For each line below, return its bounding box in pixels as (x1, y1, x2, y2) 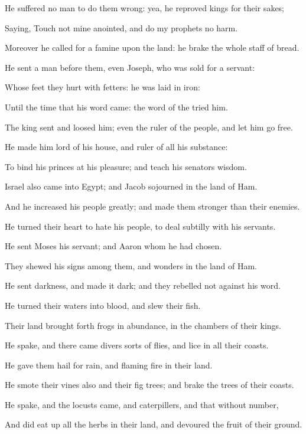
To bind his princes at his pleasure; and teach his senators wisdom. (5, 160, 247, 172)
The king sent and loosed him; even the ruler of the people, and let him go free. (5, 120, 293, 133)
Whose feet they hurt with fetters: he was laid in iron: (5, 81, 200, 93)
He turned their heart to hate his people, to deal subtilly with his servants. (5, 220, 276, 232)
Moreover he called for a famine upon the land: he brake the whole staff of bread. (5, 41, 300, 54)
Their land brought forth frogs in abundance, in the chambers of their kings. (5, 319, 281, 331)
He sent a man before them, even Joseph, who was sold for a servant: (5, 61, 255, 73)
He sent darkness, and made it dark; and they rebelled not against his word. (5, 279, 281, 292)
